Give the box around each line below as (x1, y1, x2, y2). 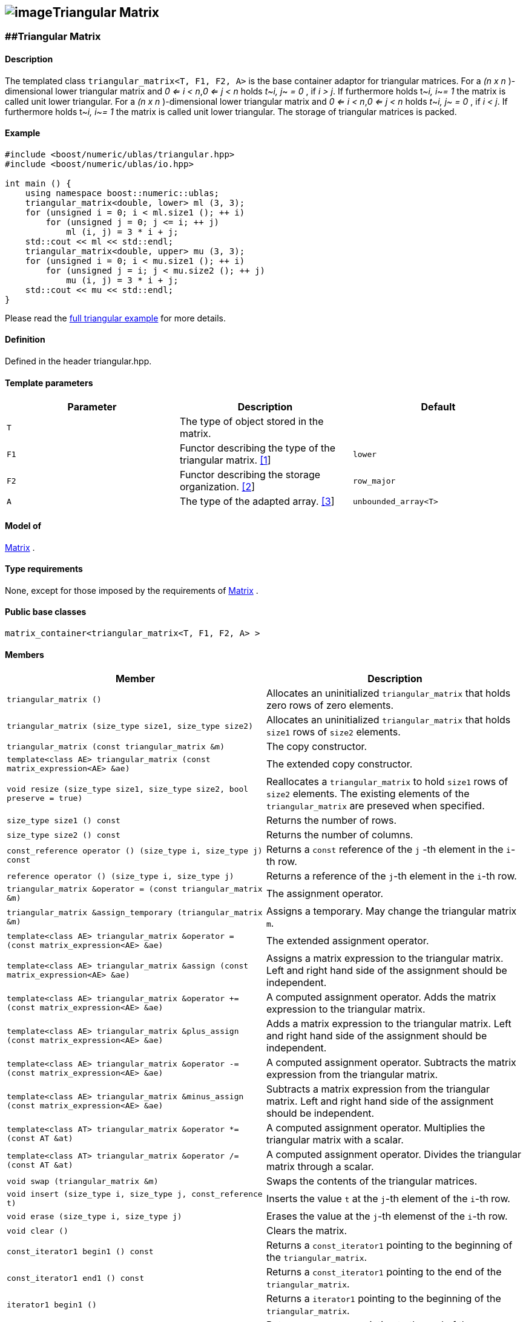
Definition (5, 334, 45, 345)
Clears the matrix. (266, 1225, 347, 1237)
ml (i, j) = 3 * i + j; (66, 226, 179, 237)
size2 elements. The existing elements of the (266, 788, 470, 800)
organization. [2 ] (179, 481, 255, 493)
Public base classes (5, 607, 87, 617)
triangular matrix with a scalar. (266, 1134, 404, 1146)
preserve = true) (7, 794, 83, 803)
